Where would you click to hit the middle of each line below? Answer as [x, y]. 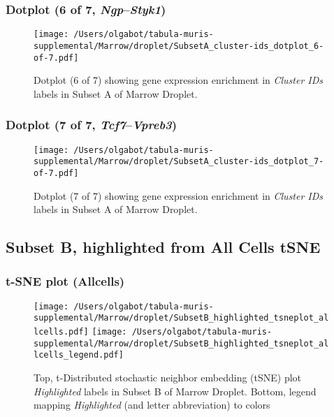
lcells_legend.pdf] [79, 355]
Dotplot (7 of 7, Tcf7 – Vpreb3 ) [92, 125]
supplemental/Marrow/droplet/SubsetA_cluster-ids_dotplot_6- [179, 46]
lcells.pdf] [61, 332]
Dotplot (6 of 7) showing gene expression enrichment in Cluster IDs [179, 80]
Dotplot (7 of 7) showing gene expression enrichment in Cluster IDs [179, 195]
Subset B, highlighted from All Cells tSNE [163, 247]
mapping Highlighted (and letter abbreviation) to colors [152, 405]
